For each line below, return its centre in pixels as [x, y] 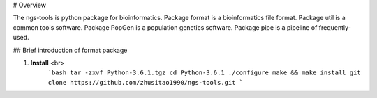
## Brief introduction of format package [70, 50]
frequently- [335, 27]
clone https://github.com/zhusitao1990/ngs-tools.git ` [146, 82]
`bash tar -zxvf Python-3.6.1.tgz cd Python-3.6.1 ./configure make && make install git [204, 73]
